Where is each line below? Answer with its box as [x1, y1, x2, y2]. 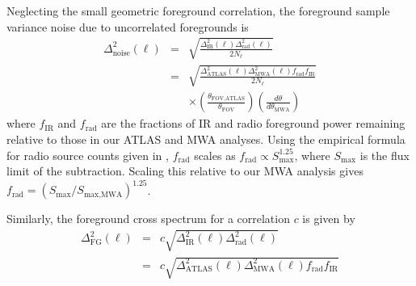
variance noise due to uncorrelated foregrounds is [6, 18, 249, 35]
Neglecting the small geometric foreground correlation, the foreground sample [6, 2, 390, 19]
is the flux [359, 146, 410, 163]
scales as [194, 146, 236, 163]
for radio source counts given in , [6, 146, 169, 163]
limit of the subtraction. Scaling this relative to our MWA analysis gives [6, 162, 363, 179]
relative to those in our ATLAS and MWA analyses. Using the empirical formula [6, 130, 405, 147]
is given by [302, 210, 355, 227]
